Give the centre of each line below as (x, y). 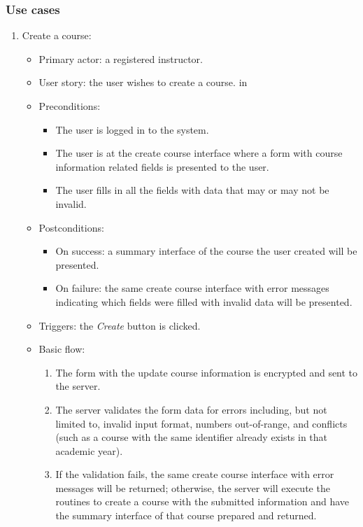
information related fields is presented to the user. (162, 166)
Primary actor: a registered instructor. (121, 58)
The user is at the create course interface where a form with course (199, 153)
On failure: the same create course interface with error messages (192, 288)
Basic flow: (62, 349)
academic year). (89, 450)
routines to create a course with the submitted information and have (202, 501)
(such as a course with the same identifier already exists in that (192, 437)
